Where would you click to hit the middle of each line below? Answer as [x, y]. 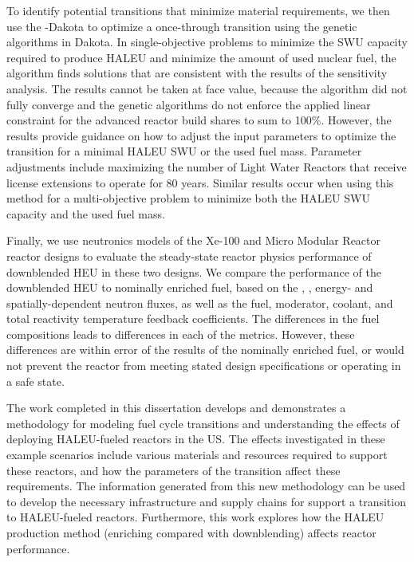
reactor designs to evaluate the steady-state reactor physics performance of [189, 255]
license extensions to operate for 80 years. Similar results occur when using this [200, 182]
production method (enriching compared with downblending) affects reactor [191, 533]
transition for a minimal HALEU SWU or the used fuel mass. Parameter [184, 151]
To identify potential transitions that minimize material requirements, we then [198, 10]
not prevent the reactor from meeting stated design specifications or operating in [204, 365]
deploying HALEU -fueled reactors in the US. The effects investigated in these [196, 439]
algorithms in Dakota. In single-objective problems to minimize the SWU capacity [207, 42]
